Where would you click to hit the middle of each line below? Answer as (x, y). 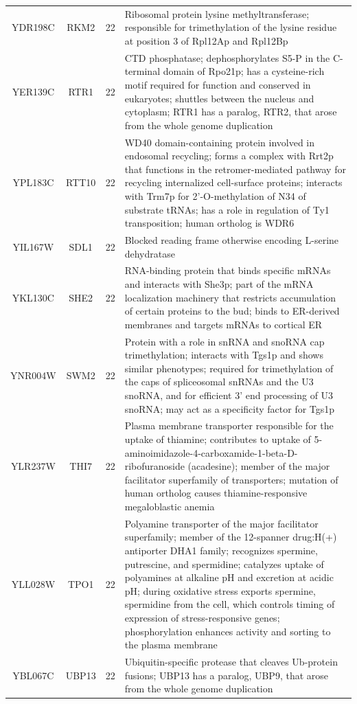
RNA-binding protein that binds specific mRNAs (228, 270)
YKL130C (33, 297)
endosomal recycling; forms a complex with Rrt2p (229, 156)
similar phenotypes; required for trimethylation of (229, 368)
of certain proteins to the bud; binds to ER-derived (232, 311)
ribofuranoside (154, 466)
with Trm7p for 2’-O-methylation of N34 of (215, 195)
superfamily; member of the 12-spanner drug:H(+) (231, 537)
